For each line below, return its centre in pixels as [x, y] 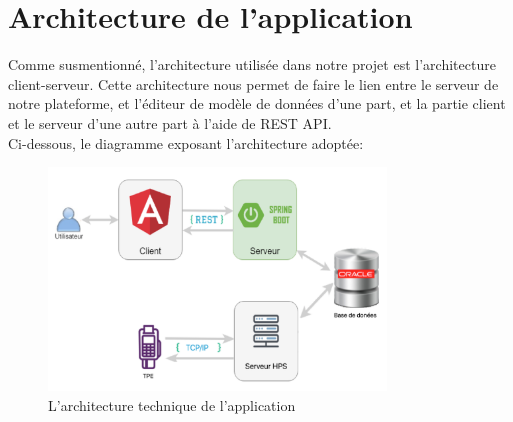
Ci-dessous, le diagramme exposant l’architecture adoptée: [186, 142]
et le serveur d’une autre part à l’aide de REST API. [170, 122]
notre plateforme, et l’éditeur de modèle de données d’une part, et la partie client [257, 103]
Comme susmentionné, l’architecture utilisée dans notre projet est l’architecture [252, 64]
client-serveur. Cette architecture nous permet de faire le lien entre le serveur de [253, 83]
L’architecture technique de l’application [172, 404]
